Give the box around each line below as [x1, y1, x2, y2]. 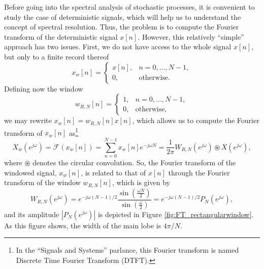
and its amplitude [4, 208, 59, 219]
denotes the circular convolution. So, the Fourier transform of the [32, 157, 236, 167]
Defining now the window [4, 83, 83, 94]
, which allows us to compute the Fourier [132, 115, 259, 126]
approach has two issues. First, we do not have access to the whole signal [4, 41, 232, 52]
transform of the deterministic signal [4, 31, 118, 42]
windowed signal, [4, 167, 57, 177]
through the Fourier [168, 167, 230, 177]
